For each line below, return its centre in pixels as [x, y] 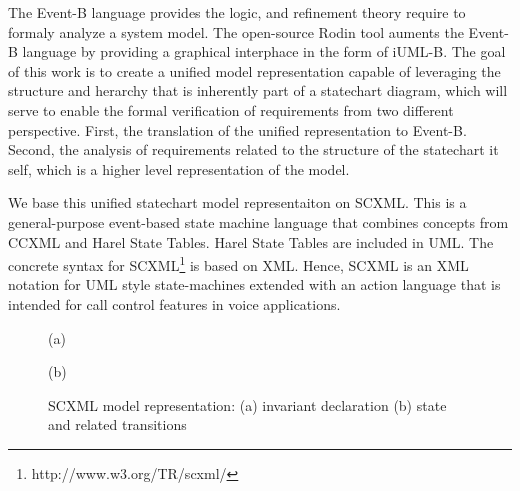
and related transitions [117, 424]
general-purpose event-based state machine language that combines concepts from [258, 221]
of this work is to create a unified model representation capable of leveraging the [254, 70]
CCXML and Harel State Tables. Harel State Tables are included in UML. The [251, 241]
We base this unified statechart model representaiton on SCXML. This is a [237, 202]
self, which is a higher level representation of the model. [179, 168]
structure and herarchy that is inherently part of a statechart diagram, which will [258, 90]
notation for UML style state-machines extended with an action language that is [254, 284]
